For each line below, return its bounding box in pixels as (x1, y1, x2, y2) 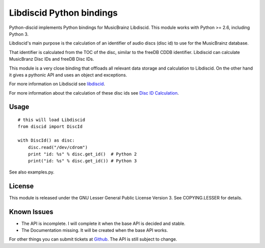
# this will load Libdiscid (18, 117, 85, 123)
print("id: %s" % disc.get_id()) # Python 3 (27, 158, 137, 164)
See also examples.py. (9, 169, 54, 175)
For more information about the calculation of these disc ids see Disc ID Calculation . (9, 90, 179, 96)
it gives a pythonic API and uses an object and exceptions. (9, 72, 127, 78)
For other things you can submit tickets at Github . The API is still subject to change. (9, 236, 178, 242)
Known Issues (9, 207, 53, 216)
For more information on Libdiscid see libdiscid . (9, 81, 106, 87)
